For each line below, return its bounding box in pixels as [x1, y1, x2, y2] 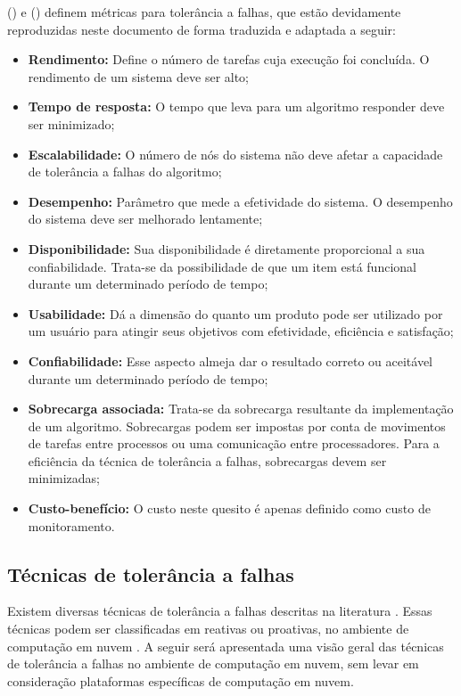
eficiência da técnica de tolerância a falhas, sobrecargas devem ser [28, 451, 387, 470]
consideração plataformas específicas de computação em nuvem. [7, 671, 354, 690]
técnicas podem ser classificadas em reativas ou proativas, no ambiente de [7, 619, 409, 638]
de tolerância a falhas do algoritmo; [28, 162, 222, 181]
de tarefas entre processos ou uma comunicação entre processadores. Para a [28, 434, 440, 453]
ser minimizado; [28, 114, 115, 133]
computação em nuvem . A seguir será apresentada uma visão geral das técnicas [7, 636, 444, 655]
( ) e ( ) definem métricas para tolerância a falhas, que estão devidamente [7, 3, 401, 20]
